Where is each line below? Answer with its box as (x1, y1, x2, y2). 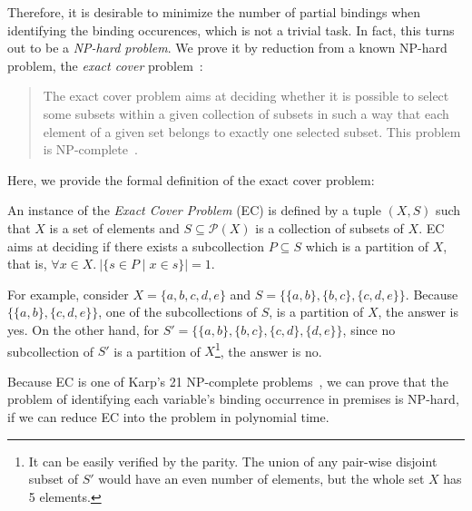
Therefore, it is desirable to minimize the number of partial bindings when (7, 3, 421, 21)
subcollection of (7, 341, 93, 360)
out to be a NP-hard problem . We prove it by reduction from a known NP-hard (7, 38, 447, 57)
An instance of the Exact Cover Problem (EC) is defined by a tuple (7, 201, 381, 220)
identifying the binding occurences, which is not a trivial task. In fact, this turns (7, 20, 455, 39)
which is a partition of (305, 236, 429, 255)
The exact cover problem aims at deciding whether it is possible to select (43, 86, 449, 105)
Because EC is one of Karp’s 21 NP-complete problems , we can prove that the (7, 371, 448, 390)
